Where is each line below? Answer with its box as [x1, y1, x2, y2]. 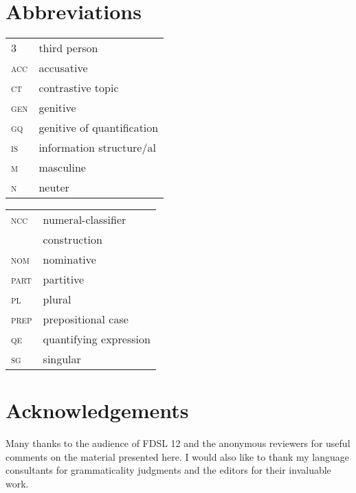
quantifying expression [43, 331, 151, 347]
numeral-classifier [43, 211, 126, 228]
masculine [38, 159, 86, 176]
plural [43, 291, 71, 308]
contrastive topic [38, 80, 119, 96]
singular [43, 351, 81, 367]
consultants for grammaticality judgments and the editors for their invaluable [5, 463, 331, 477]
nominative [43, 251, 96, 268]
